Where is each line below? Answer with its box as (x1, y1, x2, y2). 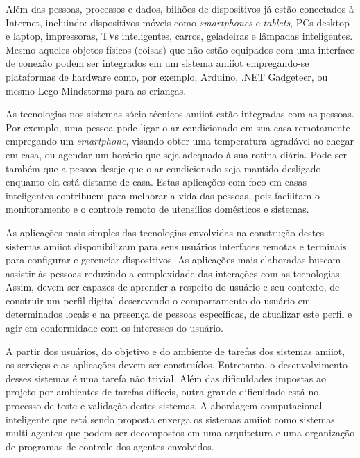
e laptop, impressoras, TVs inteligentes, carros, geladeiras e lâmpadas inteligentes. (6, 28, 353, 43)
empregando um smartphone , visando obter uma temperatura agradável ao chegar (6, 133, 354, 148)
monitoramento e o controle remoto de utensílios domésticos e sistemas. (6, 202, 309, 216)
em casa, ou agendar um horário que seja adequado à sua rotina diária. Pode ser (6, 147, 347, 161)
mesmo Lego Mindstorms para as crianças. (6, 83, 187, 97)
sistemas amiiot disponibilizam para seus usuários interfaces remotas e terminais (6, 238, 347, 253)
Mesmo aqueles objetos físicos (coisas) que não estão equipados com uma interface (6, 42, 354, 56)
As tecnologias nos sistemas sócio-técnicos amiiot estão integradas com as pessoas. (6, 106, 354, 121)
